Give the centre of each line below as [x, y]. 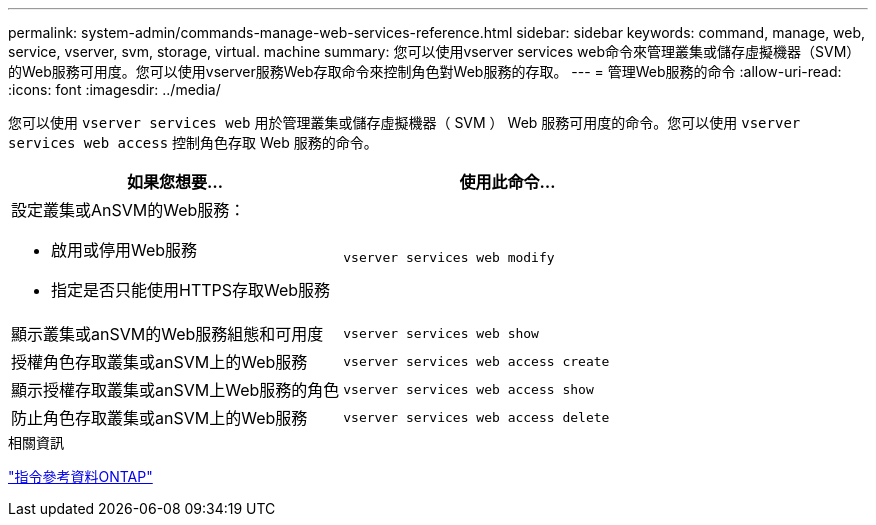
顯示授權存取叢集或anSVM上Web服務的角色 [175, 390]
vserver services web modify [449, 257]
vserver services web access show [468, 389]
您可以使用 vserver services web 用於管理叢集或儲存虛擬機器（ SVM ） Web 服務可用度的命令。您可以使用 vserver [404, 122]
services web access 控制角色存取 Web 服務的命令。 [193, 142]
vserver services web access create [476, 361]
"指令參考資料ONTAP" [80, 476]
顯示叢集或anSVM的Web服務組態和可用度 [167, 334]
